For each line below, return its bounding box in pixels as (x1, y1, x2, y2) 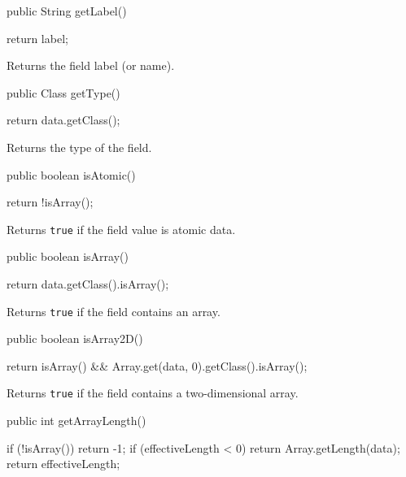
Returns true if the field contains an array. (7, 302, 220, 319)
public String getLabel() (7, 2, 127, 19)
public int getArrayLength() (7, 412, 146, 429)
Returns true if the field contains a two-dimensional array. (7, 384, 299, 401)
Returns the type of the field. (7, 138, 152, 155)
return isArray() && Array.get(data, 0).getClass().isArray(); (7, 357, 308, 374)
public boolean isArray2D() (7, 330, 143, 347)
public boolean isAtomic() (7, 166, 136, 183)
